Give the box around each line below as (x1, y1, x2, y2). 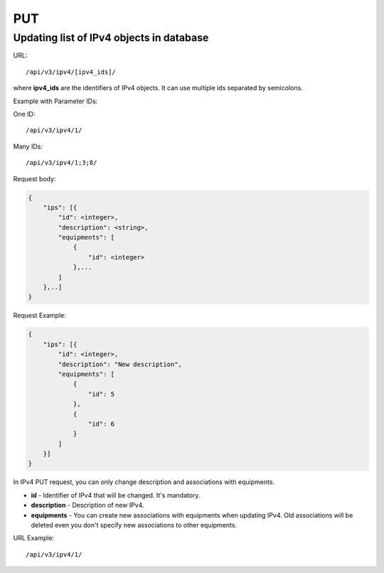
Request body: (13, 174, 56, 183)
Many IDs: (13, 142, 43, 151)
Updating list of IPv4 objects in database (13, 31, 209, 44)
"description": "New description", (58, 360, 183, 368)
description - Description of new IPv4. (31, 501, 145, 510)
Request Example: (13, 311, 67, 320)
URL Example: (13, 534, 55, 542)
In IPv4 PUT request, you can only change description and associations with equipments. (13, 478, 275, 486)
